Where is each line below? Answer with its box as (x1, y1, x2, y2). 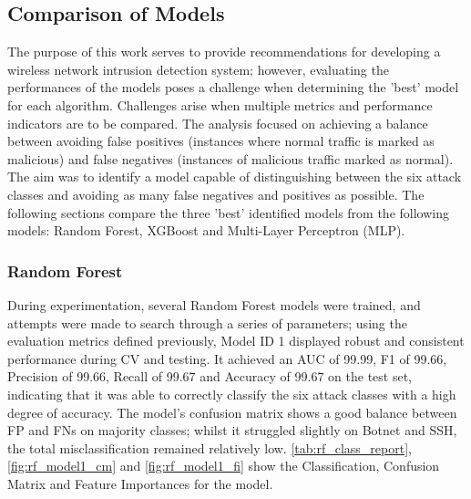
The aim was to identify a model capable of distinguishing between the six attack (7, 167, 462, 186)
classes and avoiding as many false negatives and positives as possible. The (7, 184, 425, 203)
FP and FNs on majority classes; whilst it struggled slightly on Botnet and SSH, (7, 421, 457, 440)
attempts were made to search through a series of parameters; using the (7, 313, 407, 332)
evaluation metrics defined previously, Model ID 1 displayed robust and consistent (7, 331, 465, 350)
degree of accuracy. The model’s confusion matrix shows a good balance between (7, 402, 457, 421)
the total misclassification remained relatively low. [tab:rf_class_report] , (7, 438, 412, 457)
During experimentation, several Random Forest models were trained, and (7, 295, 421, 314)
